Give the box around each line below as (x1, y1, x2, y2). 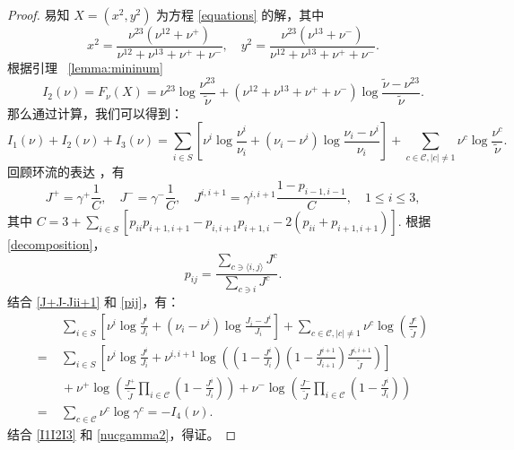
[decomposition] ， (7, 235, 106, 254)
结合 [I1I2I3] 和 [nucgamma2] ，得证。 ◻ (7, 424, 237, 443)
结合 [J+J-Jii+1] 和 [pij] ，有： (7, 292, 180, 311)
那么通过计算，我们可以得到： (7, 103, 183, 122)
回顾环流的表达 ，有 (7, 161, 125, 180)
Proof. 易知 (7, 5, 70, 23)
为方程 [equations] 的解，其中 (156, 5, 325, 23)
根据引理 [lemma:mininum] (7, 58, 163, 77)
